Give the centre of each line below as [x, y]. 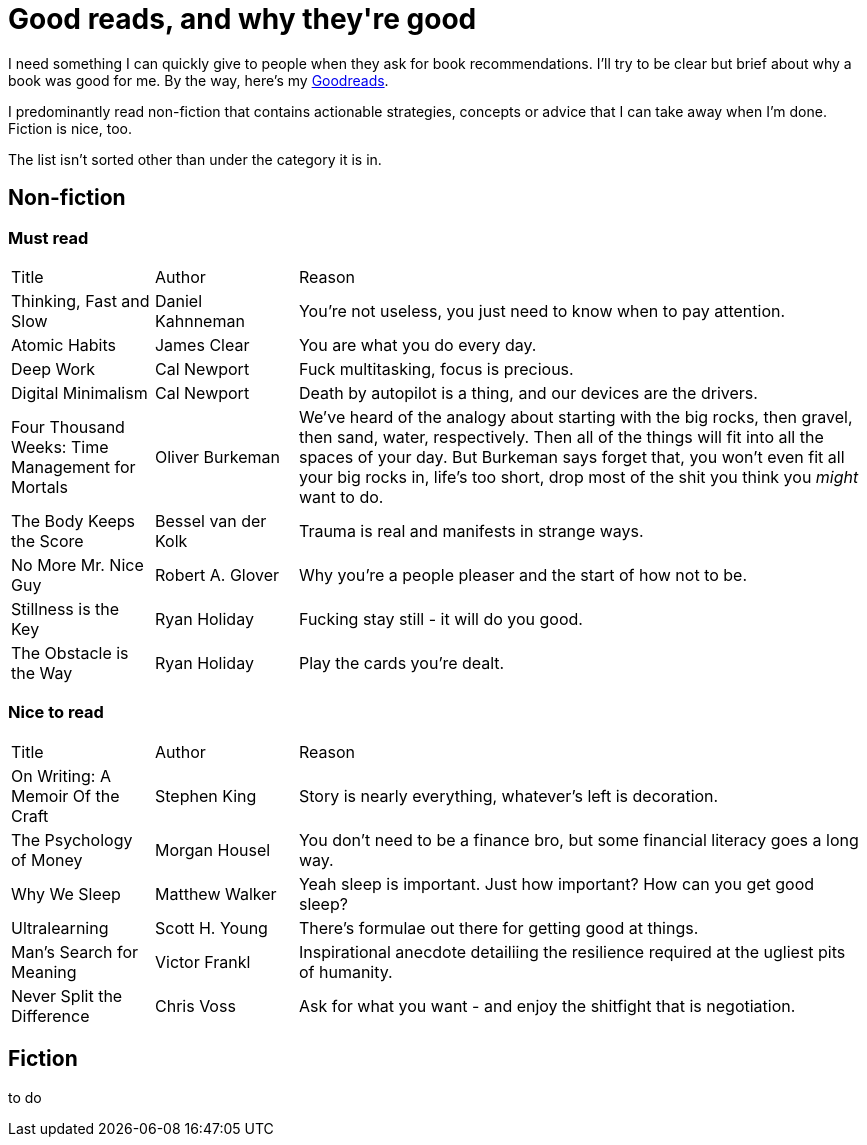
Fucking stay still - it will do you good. [440, 618]
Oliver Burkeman [217, 456]
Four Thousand [68, 426]
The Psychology [72, 839]
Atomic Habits [63, 344]
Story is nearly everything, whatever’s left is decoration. [508, 795]
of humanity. [345, 971]
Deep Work [53, 368]
